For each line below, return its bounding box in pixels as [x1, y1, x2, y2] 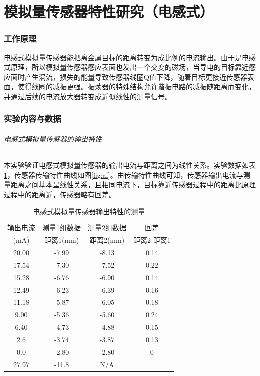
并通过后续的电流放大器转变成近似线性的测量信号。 [4, 91, 172, 101]
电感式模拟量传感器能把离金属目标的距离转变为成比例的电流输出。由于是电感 [4, 52, 256, 62]
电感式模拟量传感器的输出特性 [4, 134, 102, 144]
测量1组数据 [42, 222, 81, 233]
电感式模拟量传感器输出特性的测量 [33, 206, 145, 216]
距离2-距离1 [133, 235, 171, 245]
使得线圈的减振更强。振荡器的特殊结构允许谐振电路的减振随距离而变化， [17, 81, 256, 92]
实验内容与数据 [4, 112, 61, 125]
